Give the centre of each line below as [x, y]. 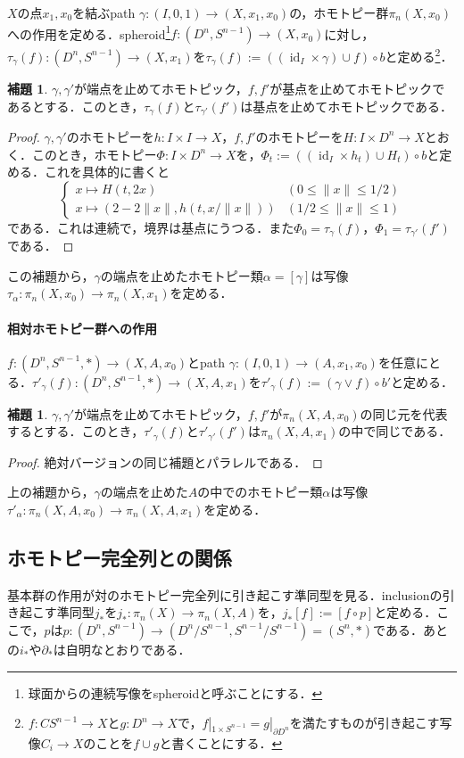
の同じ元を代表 [404, 413]
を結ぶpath [104, 12]
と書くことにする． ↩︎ [221, 742]
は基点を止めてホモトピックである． [347, 106]
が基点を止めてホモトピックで [357, 88]
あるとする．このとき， [76, 106]
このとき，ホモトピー [94, 154]
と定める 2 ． [419, 55]
